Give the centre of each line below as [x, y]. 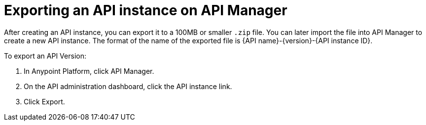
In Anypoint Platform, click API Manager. [89, 71]
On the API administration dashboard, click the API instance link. [128, 86]
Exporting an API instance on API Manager [146, 10]
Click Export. [44, 101]
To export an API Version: [45, 56]
